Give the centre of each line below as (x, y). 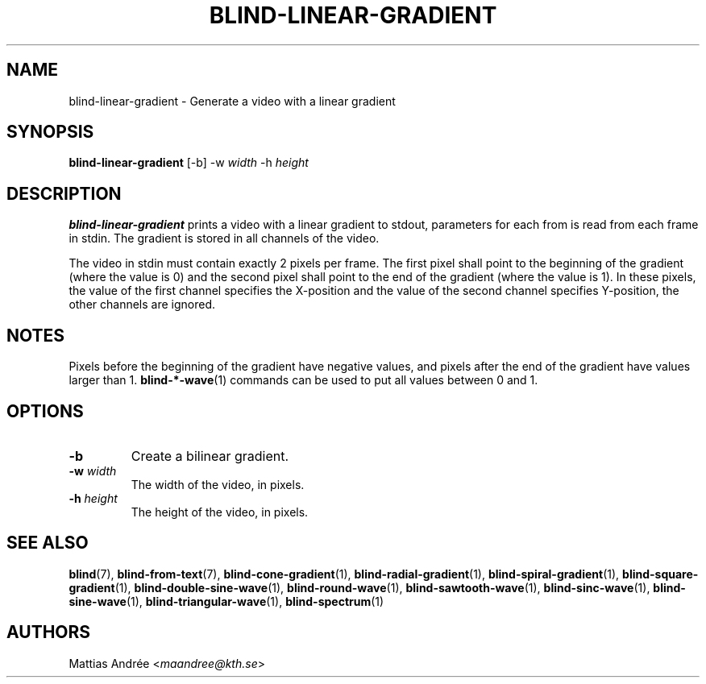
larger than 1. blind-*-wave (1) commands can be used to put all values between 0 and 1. (303, 380)
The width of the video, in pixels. (218, 484)
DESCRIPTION (64, 193)
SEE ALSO (48, 543)
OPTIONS (45, 411)
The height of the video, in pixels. (220, 512)
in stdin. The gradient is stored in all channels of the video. (224, 238)
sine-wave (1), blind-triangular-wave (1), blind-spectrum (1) (226, 601)
